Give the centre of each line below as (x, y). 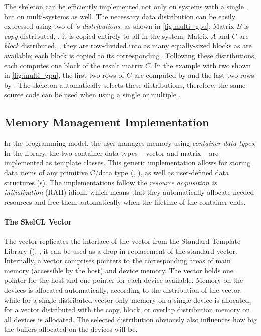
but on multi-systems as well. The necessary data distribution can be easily (120, 16)
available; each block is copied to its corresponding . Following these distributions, (130, 55)
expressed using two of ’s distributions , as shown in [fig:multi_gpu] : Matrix (119, 26)
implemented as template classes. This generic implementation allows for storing (127, 162)
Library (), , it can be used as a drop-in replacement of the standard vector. (121, 250)
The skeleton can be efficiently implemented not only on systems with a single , (126, 6)
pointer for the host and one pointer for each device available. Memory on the (124, 280)
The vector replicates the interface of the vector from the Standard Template (122, 241)
